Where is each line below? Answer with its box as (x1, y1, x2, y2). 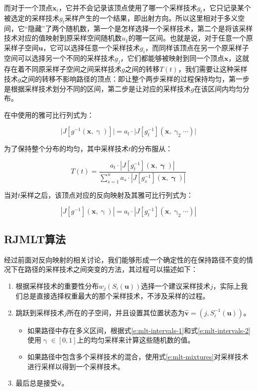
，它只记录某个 (202, 2, 251, 12)
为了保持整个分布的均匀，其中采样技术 (4, 143, 128, 154)
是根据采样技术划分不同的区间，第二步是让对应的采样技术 (4, 83, 191, 93)
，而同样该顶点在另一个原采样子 (145, 42, 249, 52)
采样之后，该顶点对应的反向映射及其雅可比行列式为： (20, 189, 194, 200)
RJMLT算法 (4, 231, 66, 246)
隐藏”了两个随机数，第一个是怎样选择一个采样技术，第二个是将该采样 (28, 23, 253, 33)
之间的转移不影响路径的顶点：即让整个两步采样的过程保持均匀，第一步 (21, 73, 250, 84)
